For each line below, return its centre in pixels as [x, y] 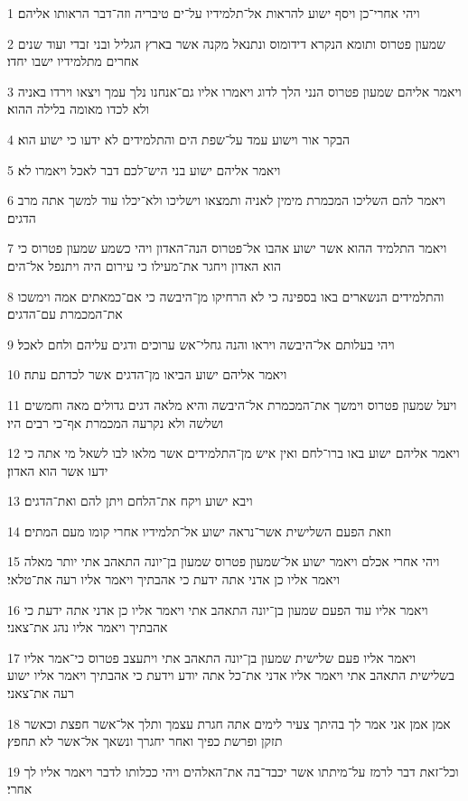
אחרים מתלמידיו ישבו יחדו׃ [73, 61]
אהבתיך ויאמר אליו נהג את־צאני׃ [88, 627]
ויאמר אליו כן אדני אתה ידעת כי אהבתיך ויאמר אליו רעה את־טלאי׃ [174, 579]
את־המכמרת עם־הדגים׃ [65, 314]
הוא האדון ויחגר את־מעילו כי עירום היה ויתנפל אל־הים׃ [145, 265]
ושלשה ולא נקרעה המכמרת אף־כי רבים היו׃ [116, 422]
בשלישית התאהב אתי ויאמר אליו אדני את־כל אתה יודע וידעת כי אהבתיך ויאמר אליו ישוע [231, 675]
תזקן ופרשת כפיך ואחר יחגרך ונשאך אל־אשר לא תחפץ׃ [145, 741]
